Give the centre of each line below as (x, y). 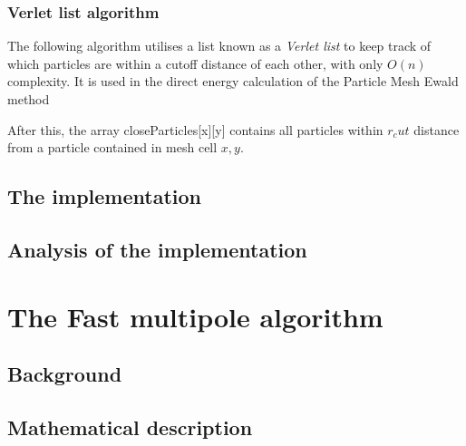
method (29, 99)
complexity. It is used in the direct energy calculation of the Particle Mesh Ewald (233, 81)
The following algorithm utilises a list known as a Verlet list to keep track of (219, 46)
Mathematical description (130, 427)
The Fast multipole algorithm (195, 316)
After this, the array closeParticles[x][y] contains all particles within (195, 129)
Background (65, 374)
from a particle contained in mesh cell (112, 147)
